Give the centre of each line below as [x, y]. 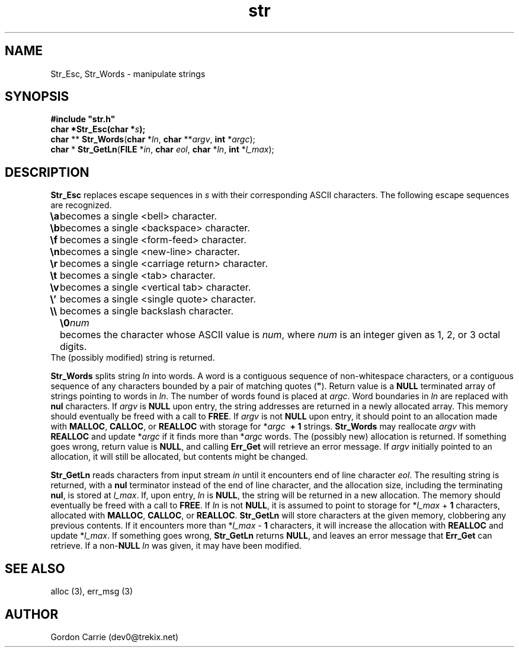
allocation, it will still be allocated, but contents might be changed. [179, 457]
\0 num [74, 323]
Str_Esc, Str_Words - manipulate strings [128, 74]
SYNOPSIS [37, 97]
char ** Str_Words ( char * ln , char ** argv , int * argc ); [153, 139]
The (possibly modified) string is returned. [133, 358]
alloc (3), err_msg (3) [92, 591]
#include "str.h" [83, 119]
